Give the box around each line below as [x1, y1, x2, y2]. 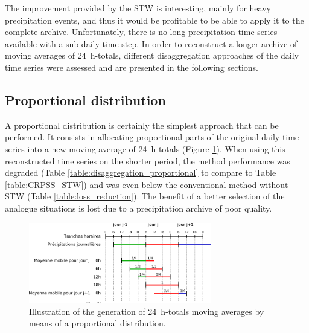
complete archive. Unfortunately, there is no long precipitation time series [5, 25, 278, 38]
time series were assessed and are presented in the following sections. [5, 60, 258, 73]
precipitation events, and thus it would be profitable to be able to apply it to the [5, 13, 304, 26]
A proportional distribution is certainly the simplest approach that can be [5, 118, 279, 131]
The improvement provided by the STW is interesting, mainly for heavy [5, 2, 271, 14]
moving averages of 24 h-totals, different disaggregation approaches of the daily [5, 49, 299, 62]
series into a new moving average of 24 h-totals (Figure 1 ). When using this [5, 142, 285, 155]
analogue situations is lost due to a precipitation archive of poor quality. [5, 201, 272, 214]
